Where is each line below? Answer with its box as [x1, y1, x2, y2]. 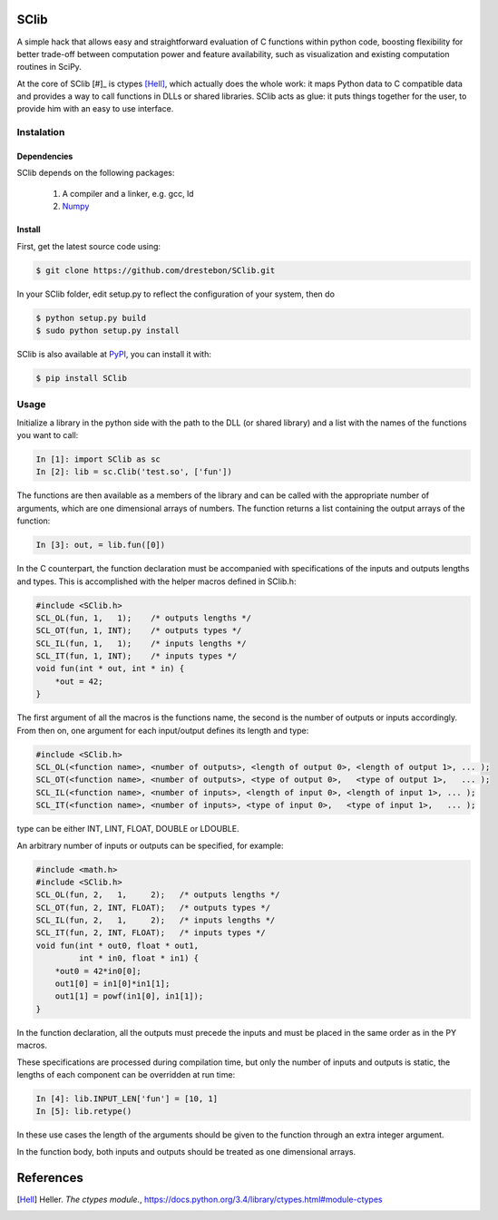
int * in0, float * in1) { [78, 953, 200, 963]
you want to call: [16, 430, 79, 441]
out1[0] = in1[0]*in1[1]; [54, 979, 171, 989]
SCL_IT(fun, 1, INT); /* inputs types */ [35, 651, 238, 661]
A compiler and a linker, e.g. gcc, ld [62, 188, 194, 199]
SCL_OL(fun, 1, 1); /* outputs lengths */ [35, 612, 251, 623]
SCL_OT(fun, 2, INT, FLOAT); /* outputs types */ [35, 903, 271, 913]
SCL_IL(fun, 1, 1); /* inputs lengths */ [35, 638, 247, 649]
